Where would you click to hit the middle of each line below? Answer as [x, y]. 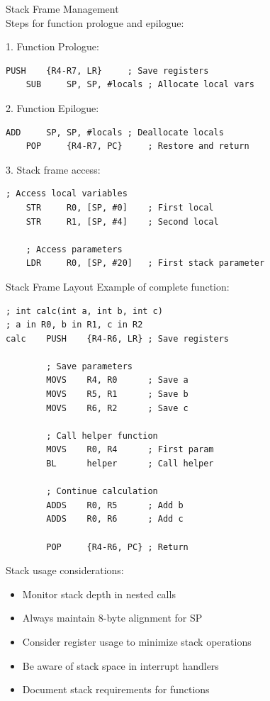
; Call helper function [102, 436]
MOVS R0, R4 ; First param [130, 450]
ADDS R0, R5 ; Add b [115, 505]
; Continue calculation [102, 492]
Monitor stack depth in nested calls [99, 594]
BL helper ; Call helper [130, 464]
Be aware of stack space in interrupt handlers [120, 665]
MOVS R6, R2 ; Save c [117, 408]
